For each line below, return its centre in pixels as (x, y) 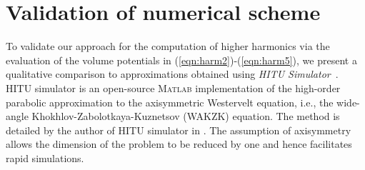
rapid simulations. (45, 157)
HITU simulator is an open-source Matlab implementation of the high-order (173, 87)
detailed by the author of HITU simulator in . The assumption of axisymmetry (179, 130)
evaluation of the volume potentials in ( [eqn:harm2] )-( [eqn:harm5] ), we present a (181, 60)
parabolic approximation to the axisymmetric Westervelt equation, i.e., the (170, 102)
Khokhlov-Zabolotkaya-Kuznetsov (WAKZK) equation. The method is (186, 116)
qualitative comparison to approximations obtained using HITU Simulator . (172, 74)
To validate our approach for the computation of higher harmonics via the (168, 46)
